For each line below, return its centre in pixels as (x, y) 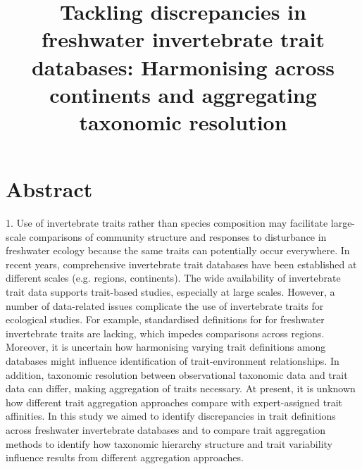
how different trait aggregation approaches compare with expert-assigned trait (174, 402)
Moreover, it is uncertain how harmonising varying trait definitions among (166, 347)
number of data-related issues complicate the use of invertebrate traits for (165, 305)
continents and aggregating (183, 94)
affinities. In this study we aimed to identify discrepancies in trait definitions (171, 416)
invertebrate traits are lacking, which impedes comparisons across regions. (165, 333)
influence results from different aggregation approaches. (125, 457)
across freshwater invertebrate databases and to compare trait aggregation (166, 429)
